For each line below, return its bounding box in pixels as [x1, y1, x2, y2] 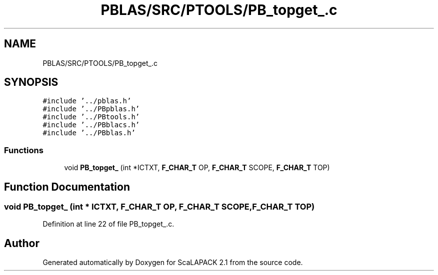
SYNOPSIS [4, 76, 58, 89]
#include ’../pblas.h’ [42, 97, 131, 105]
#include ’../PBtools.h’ [42, 113, 140, 121]
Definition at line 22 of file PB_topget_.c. [42, 220, 174, 229]
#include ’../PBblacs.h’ [42, 121, 140, 129]
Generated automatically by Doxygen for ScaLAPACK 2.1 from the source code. [42, 258, 303, 267]
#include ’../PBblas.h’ [42, 129, 135, 137]
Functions [4, 145, 43, 155]
